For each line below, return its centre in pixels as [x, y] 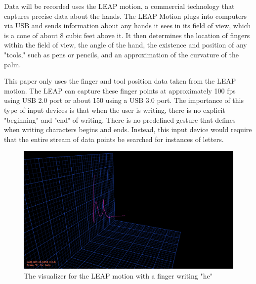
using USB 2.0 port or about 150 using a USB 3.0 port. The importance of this [124, 100]
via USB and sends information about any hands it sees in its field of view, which [128, 25]
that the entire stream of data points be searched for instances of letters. [114, 139]
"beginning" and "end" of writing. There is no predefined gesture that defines [120, 119]
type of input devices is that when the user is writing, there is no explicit [115, 110]
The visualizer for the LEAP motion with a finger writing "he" [118, 275]
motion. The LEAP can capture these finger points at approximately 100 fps [120, 90]
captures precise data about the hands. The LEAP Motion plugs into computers [126, 16]
